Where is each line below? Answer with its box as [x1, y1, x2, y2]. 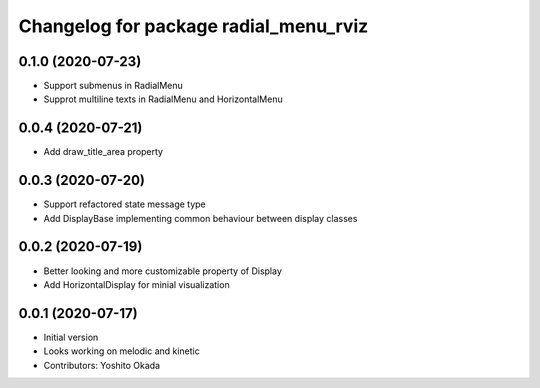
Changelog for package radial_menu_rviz [18, 15, 369, 37]
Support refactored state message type [43, 198, 207, 210]
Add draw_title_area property [43, 146, 164, 158]
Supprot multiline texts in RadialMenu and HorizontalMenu [43, 93, 284, 105]
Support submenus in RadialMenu [43, 80, 184, 92]
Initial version [43, 331, 99, 343]
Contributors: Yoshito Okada [43, 359, 160, 371]
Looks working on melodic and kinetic [43, 345, 200, 357]
